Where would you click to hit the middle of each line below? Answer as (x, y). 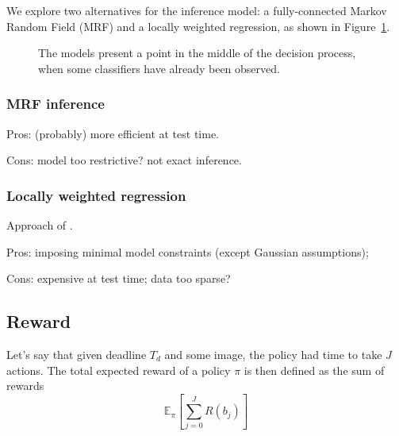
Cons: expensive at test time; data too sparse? (119, 278)
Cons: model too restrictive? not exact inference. (124, 160)
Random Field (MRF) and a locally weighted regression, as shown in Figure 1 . (198, 26)
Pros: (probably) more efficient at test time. (113, 133)
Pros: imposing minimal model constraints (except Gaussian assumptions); (188, 251)
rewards (25, 386)
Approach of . (40, 225)
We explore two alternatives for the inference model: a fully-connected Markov (197, 10)
